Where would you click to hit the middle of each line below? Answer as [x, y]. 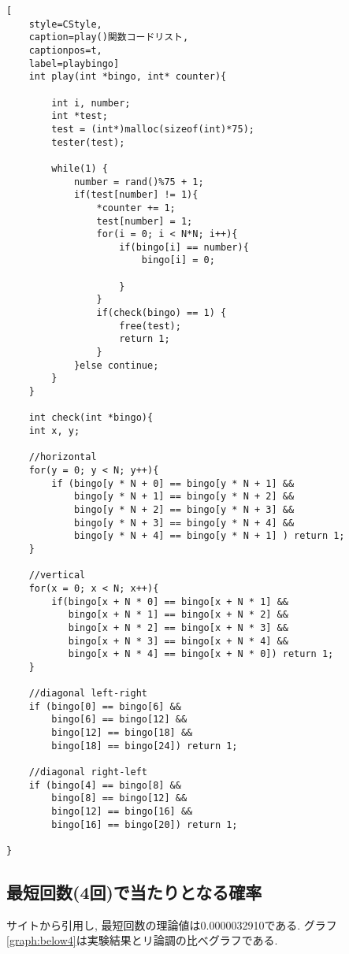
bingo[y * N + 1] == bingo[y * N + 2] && [184, 497]
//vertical [57, 575]
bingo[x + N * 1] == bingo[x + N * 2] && [178, 615]
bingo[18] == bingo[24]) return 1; [145, 746]
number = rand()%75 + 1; [139, 182]
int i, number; [91, 103]
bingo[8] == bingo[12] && [119, 798]
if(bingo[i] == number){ [184, 247]
